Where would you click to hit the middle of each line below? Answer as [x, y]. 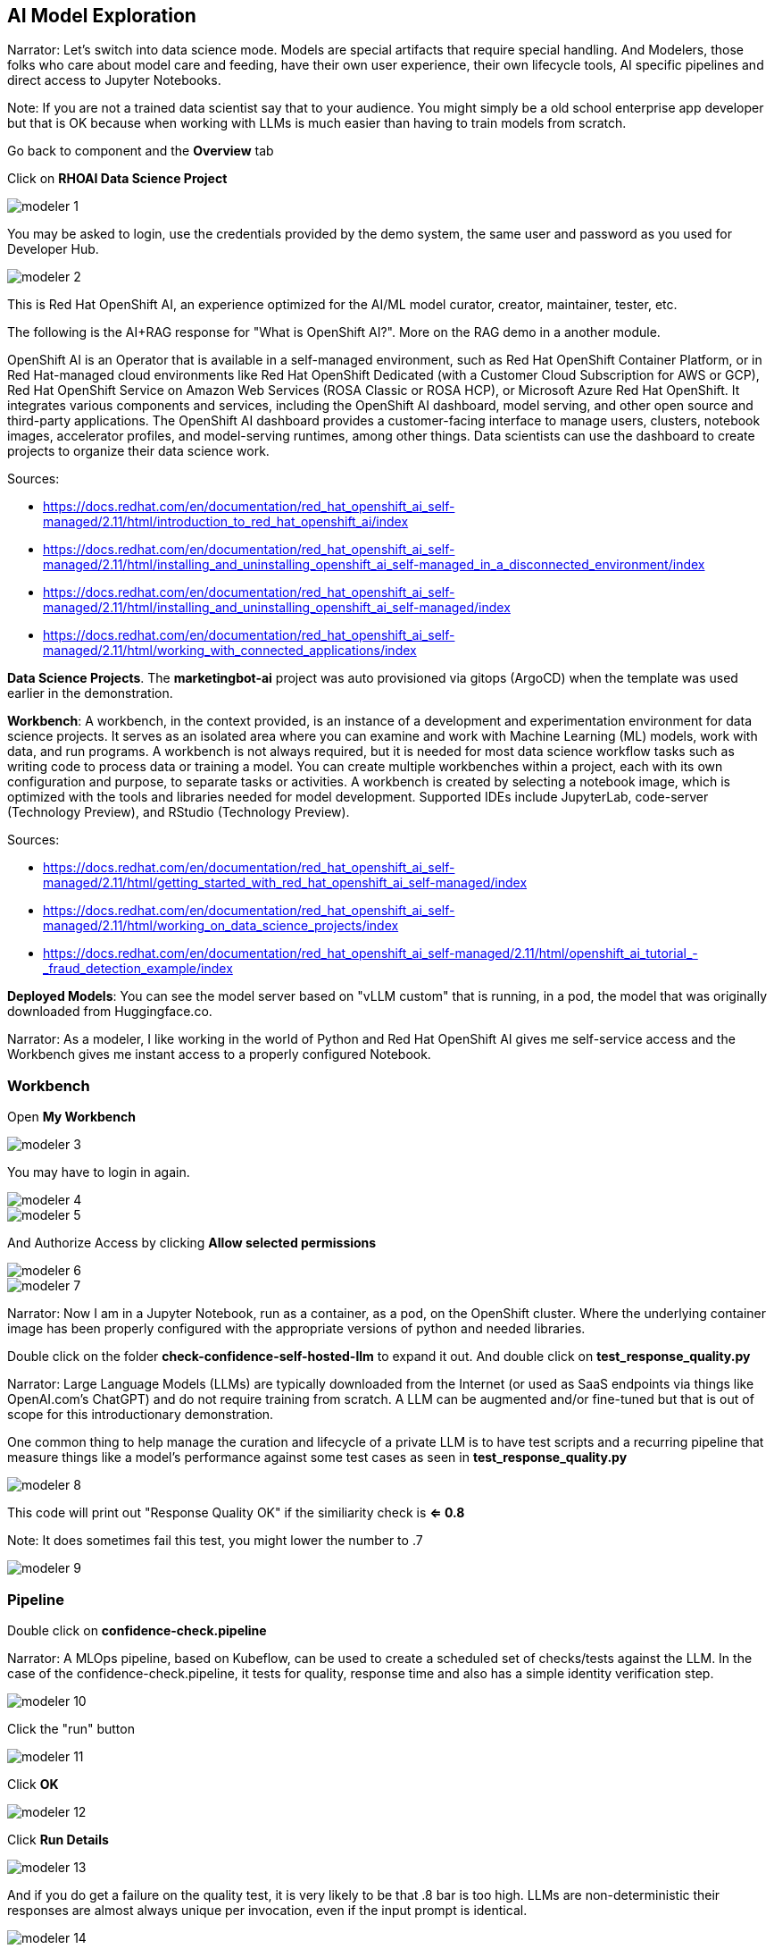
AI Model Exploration [102, 16]
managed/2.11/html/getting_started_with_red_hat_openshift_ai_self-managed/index [285, 883]
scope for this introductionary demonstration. [141, 1415]
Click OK [33, 1784]
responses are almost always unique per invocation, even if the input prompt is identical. [267, 1910]
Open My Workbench [71, 1117]
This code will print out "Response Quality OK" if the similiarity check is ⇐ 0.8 [236, 1513]
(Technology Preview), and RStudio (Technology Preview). [179, 812]
